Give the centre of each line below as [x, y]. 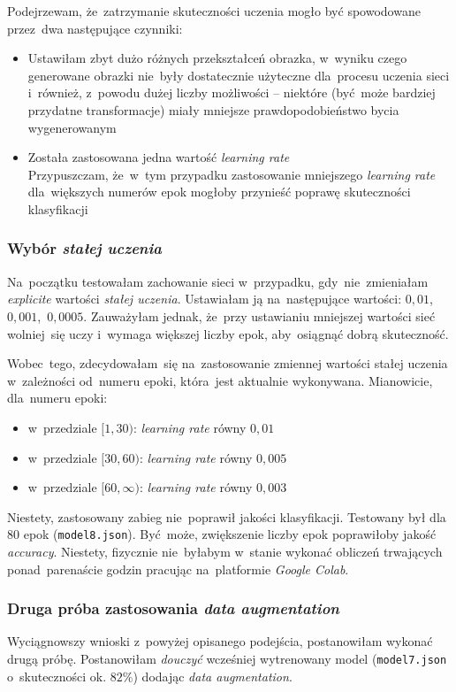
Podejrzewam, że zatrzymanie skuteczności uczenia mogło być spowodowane [214, 11]
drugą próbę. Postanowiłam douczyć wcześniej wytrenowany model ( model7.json [227, 658]
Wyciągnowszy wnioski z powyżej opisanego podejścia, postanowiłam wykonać [220, 641]
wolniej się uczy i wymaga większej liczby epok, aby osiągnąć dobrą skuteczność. [228, 333]
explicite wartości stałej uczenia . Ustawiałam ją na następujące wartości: [205, 299]
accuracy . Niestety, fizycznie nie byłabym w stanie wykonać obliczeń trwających [225, 551]
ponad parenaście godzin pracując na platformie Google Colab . [178, 569]
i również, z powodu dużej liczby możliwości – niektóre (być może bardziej [232, 92]
